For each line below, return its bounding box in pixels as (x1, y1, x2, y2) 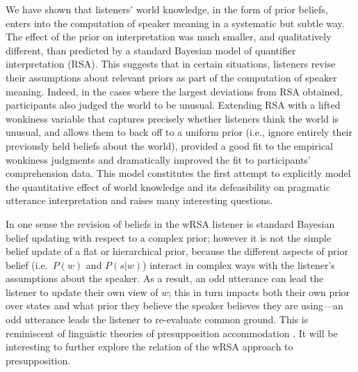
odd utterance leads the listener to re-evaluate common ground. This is (6, 312, 309, 327)
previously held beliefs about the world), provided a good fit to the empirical (6, 138, 333, 153)
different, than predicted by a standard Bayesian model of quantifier (6, 42, 296, 57)
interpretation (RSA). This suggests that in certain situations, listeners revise (6, 56, 336, 71)
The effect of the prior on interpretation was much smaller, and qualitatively (6, 29, 332, 44)
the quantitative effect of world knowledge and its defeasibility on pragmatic (6, 179, 330, 194)
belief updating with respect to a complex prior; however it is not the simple (6, 230, 332, 245)
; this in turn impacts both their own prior (168, 284, 350, 299)
